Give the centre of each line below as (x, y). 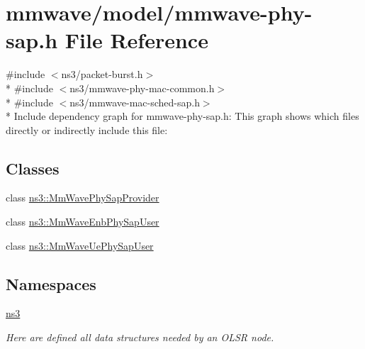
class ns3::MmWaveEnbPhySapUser (83, 222)
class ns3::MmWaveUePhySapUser (80, 245)
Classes (33, 168)
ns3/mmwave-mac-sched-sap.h (135, 102)
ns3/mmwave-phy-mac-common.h (142, 88)
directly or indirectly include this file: (87, 129)
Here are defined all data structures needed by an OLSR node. (140, 337)
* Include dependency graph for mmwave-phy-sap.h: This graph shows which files (182, 116)
